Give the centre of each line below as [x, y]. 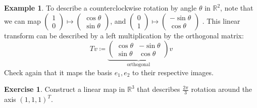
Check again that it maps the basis [58, 72]
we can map [22, 20]
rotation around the [222, 89]
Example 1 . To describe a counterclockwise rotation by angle [100, 8]
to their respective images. [173, 72]
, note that [237, 8]
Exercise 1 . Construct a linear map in [65, 89]
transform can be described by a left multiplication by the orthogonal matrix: [124, 35]
